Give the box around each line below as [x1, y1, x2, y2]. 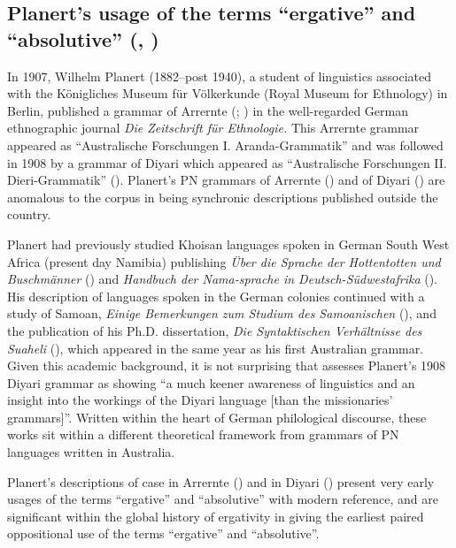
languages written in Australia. [7, 443, 175, 461]
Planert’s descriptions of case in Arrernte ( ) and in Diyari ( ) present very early [7, 472, 435, 491]
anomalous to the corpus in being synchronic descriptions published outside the [7, 187, 438, 206]
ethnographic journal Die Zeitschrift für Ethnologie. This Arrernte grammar [7, 118, 420, 137]
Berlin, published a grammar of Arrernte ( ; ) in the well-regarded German [7, 101, 409, 119]
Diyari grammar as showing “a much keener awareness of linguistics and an [7, 373, 415, 392]
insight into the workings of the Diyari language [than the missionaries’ [7, 391, 393, 409]
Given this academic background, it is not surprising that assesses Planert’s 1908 [7, 356, 446, 375]
